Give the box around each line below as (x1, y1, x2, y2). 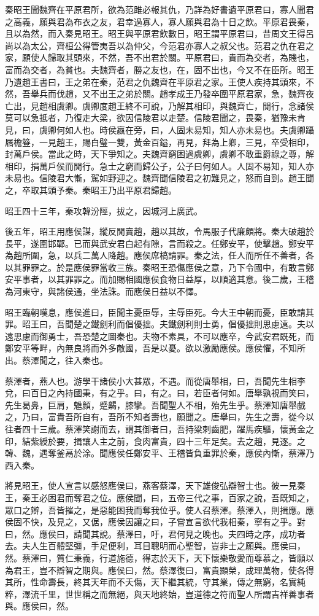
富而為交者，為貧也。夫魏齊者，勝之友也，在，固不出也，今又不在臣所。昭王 (5, 63, 314, 76)
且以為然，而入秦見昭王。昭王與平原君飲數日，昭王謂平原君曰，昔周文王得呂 (5, 27, 314, 40)
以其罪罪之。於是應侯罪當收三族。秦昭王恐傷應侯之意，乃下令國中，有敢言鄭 (5, 260, 314, 273)
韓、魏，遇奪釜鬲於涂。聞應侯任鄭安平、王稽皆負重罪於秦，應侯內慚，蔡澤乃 (5, 446, 314, 459)
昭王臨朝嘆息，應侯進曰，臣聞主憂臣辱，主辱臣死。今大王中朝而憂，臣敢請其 (5, 305, 314, 318)
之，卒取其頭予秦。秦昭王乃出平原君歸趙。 (5, 183, 177, 196)
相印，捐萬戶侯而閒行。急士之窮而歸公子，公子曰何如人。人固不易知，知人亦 (5, 159, 314, 172)
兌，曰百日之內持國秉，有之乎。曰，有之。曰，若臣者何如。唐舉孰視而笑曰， (5, 386, 314, 399)
